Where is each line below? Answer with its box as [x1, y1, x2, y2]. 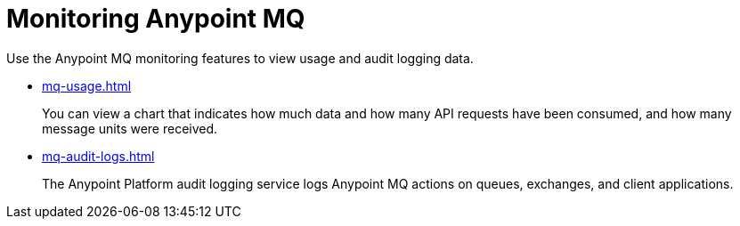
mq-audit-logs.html [42, 148, 155, 164]
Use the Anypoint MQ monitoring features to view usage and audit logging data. [6, 50, 474, 66]
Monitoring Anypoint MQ [6, 4, 305, 34]
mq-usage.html [42, 77, 132, 93]
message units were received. [42, 120, 218, 136]
